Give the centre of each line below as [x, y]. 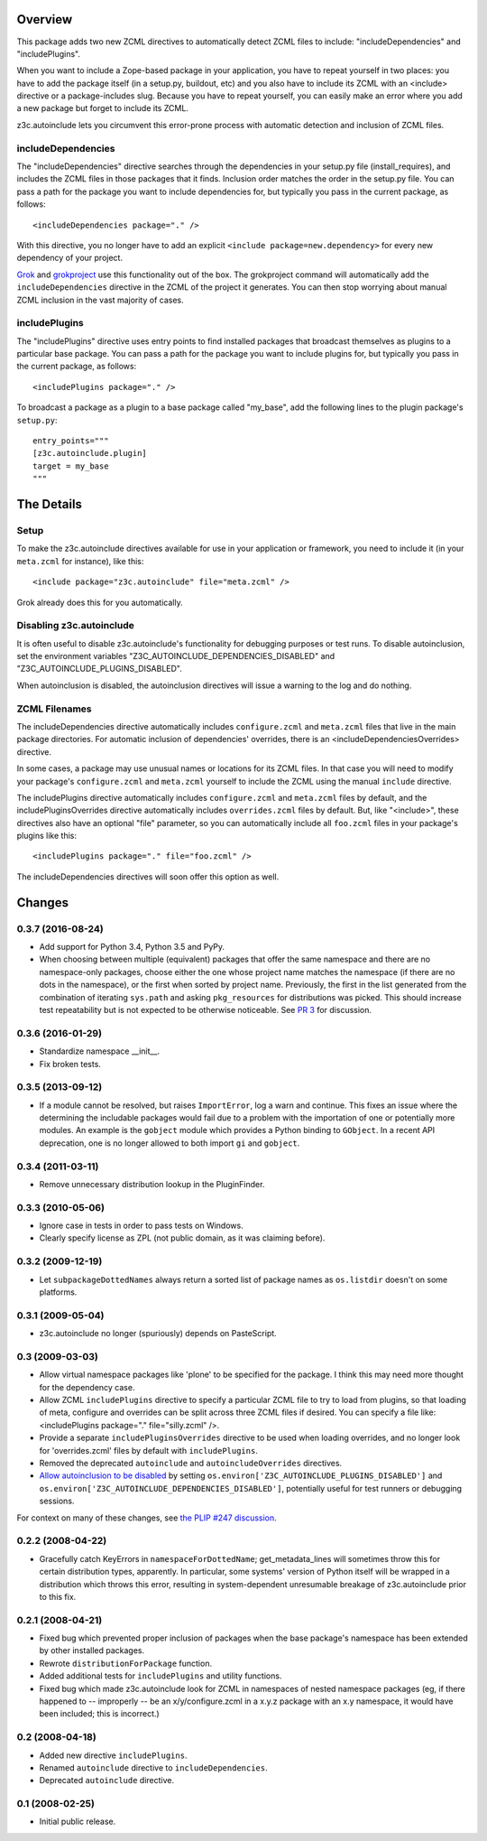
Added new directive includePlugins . [113, 1755]
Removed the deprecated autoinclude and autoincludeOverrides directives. [191, 1464]
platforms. [58, 1292]
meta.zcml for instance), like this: [80, 561]
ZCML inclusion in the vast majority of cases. [100, 300]
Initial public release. [78, 1822]
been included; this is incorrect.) [99, 1714]
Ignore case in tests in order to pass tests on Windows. [141, 1226]
